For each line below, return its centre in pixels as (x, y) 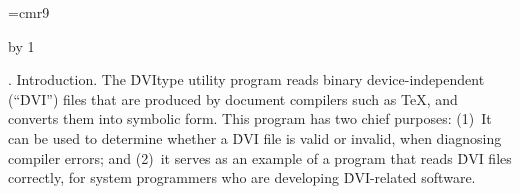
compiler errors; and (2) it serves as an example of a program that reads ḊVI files (260, 157)
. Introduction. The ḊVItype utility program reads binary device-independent (246, 79)
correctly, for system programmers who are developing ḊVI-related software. (242, 177)
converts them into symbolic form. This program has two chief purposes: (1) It (250, 118)
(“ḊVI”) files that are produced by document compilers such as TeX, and (233, 98)
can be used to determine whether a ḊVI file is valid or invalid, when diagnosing (255, 137)
